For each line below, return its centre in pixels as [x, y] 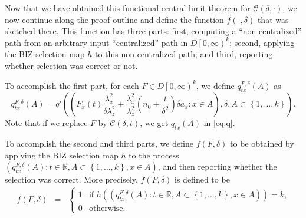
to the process [154, 155]
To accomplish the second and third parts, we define [99, 143]
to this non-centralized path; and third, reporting [184, 54]
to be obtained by [262, 143]
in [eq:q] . [219, 123]
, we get [154, 123]
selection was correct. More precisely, [71, 179]
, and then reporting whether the [217, 166]
